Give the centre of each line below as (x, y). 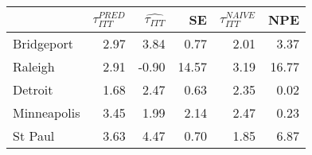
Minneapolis (47, 112)
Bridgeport (43, 43)
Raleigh (34, 66)
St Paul (34, 136)
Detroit (33, 89)
